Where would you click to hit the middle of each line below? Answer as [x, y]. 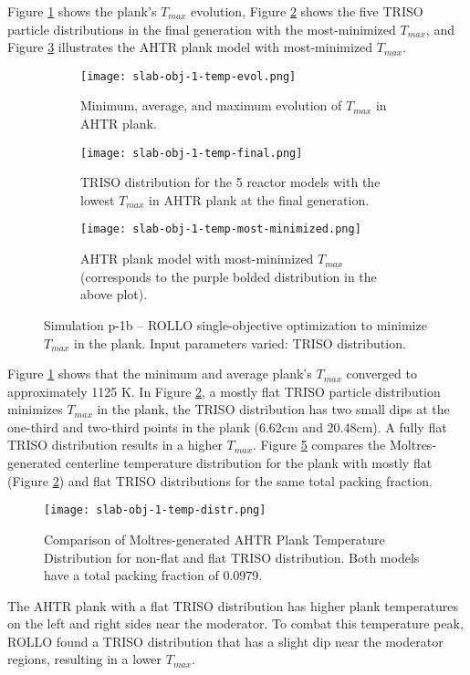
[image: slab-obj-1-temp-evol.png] [188, 76]
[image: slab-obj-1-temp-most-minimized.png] [221, 229]
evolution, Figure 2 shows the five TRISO [307, 11]
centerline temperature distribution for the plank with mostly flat [249, 463]
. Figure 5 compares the [319, 445]
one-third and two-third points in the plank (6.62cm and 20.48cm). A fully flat [227, 426]
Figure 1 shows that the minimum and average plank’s [160, 374]
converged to [381, 374]
